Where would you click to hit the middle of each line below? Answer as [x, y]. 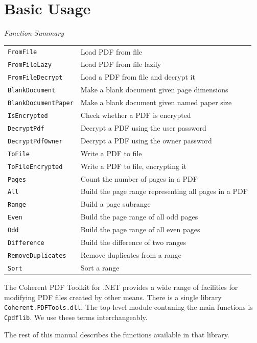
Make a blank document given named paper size [156, 102]
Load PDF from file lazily [121, 64]
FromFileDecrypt [35, 78]
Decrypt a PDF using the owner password [146, 140]
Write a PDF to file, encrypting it [134, 166]
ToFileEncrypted [35, 167]
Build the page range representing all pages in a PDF [164, 191]
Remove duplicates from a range [131, 255]
